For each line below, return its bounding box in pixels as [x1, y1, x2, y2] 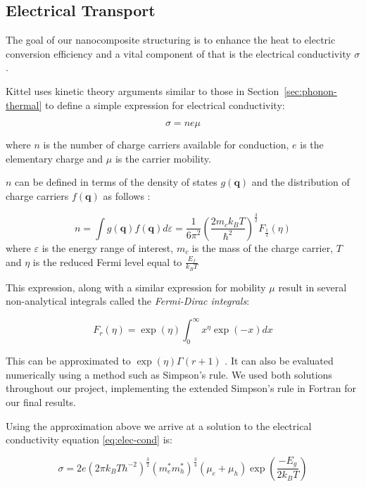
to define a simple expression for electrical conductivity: [45, 97, 285, 112]
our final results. [6, 395, 76, 409]
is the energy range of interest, [42, 240, 174, 255]
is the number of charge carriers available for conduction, [43, 137, 289, 152]
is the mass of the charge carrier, [191, 240, 334, 255]
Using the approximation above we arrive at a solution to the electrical [6, 418, 312, 433]
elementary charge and [6, 151, 103, 165]
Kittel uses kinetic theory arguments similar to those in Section [6, 83, 279, 98]
